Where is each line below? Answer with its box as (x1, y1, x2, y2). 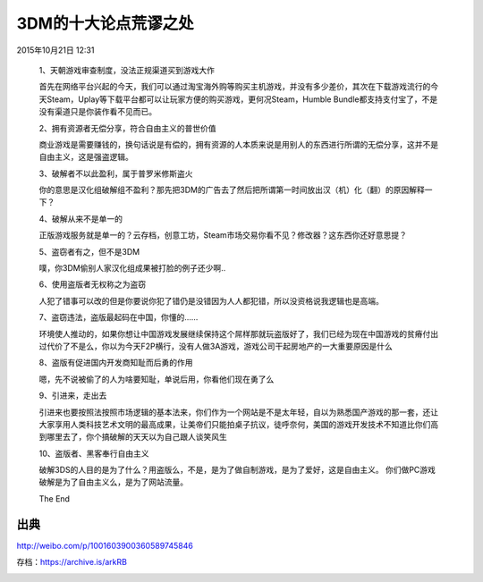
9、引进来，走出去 (38, 390, 107, 401)
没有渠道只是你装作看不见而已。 (38, 106, 157, 117)
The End (38, 493, 71, 504)
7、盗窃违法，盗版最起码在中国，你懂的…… (38, 312, 199, 323)
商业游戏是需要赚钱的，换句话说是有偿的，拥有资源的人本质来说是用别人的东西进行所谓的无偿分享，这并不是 (38, 139, 438, 149)
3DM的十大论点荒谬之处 (16, 13, 194, 33)
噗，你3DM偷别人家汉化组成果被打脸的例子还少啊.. (38, 263, 226, 274)
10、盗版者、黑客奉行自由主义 (38, 448, 149, 459)
